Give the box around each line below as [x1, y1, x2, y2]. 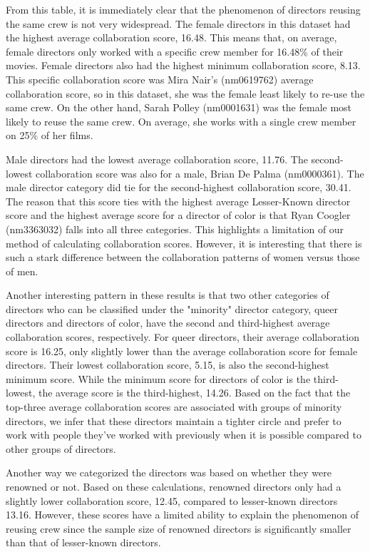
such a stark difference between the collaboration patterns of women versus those [6, 250, 360, 265]
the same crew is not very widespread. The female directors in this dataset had [6, 16, 351, 31]
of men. [6, 263, 38, 278]
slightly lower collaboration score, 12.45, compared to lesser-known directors [6, 493, 338, 508]
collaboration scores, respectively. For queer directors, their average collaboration [6, 329, 359, 344]
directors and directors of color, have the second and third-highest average [6, 315, 330, 330]
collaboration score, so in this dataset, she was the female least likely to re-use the [6, 86, 365, 101]
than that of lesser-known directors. [6, 535, 161, 550]
